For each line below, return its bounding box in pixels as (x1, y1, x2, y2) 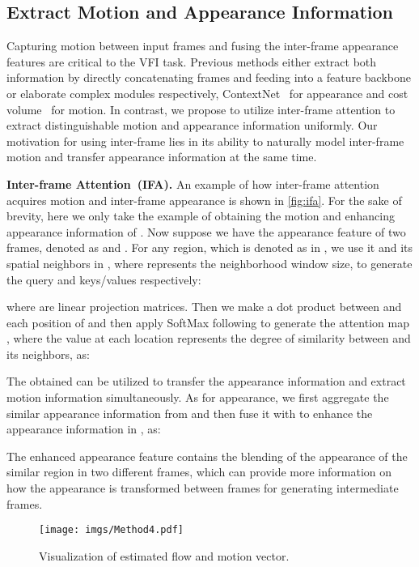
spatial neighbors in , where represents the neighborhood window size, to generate (6, 254, 413, 271)
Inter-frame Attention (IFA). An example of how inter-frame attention (6, 175, 379, 192)
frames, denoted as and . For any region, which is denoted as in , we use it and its (6, 239, 413, 256)
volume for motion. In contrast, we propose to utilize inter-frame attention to (6, 100, 396, 117)
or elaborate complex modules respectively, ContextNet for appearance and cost (6, 84, 408, 101)
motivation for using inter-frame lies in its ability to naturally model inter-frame (6, 132, 404, 149)
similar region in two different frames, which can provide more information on (6, 463, 392, 480)
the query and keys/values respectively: (6, 271, 201, 288)
